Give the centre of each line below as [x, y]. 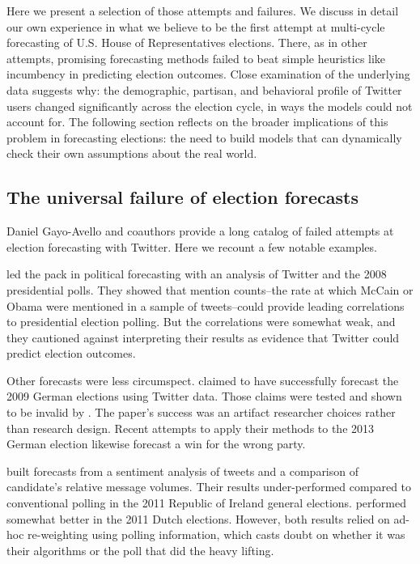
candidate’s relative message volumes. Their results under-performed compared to [209, 487]
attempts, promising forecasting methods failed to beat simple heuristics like [196, 58]
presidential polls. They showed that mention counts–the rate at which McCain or [210, 289]
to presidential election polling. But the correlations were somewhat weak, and [201, 322]
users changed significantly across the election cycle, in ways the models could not [210, 106]
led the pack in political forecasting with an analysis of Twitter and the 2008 [197, 274]
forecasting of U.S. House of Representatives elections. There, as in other [187, 42]
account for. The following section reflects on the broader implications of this [197, 122]
